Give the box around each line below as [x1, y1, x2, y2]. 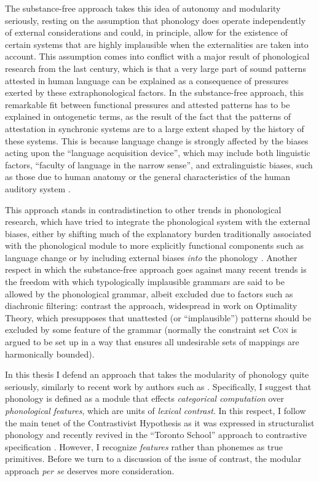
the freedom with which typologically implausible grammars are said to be [5, 275, 285, 288]
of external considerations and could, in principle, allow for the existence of [5, 26, 288, 39]
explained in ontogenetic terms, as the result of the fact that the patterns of [5, 110, 291, 123]
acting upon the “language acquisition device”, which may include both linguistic [5, 146, 310, 159]
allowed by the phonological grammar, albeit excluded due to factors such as [5, 287, 293, 300]
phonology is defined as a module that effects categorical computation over [5, 392, 284, 405]
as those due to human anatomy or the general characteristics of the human [5, 170, 290, 183]
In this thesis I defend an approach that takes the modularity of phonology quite [5, 368, 309, 381]
